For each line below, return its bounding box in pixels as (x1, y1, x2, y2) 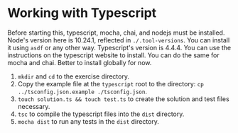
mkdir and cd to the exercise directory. (17, 72, 130, 81)
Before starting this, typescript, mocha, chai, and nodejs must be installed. (7, 28, 225, 37)
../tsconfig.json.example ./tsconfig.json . (17, 87, 148, 96)
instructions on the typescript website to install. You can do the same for (7, 51, 220, 59)
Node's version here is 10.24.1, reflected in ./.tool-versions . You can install (7, 35, 230, 44)
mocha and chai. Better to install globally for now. (7, 58, 152, 66)
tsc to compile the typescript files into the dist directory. (17, 110, 185, 118)
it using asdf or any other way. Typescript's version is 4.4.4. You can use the (7, 43, 232, 52)
